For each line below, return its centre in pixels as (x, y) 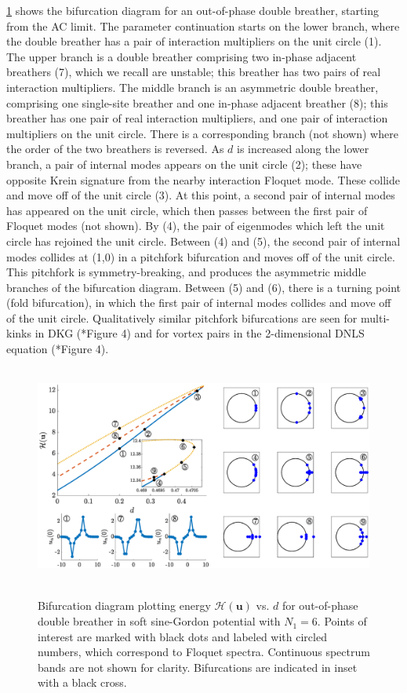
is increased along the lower (303, 149)
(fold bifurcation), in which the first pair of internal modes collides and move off (199, 303)
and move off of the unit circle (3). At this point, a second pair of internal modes (201, 195)
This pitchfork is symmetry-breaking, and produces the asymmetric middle (186, 272)
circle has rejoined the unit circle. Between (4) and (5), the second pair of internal (203, 241)
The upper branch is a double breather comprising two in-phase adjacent (182, 56)
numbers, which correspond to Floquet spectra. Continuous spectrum (204, 652)
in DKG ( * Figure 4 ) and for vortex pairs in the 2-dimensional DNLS (200, 333)
